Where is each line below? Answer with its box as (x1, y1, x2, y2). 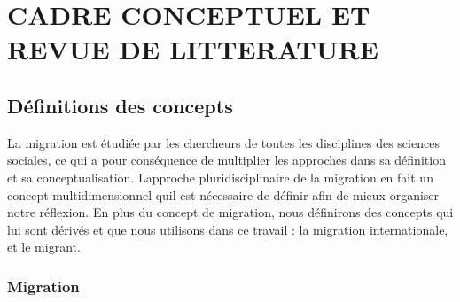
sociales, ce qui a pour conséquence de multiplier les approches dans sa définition (7, 151, 446, 169)
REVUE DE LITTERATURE (7, 31, 378, 67)
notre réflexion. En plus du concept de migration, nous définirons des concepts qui (7, 203, 454, 221)
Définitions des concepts (7, 91, 233, 119)
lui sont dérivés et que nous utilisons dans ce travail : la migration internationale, (7, 220, 448, 238)
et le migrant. (7, 237, 81, 256)
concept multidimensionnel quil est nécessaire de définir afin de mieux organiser (7, 185, 440, 204)
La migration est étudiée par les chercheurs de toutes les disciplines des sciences (7, 133, 440, 151)
